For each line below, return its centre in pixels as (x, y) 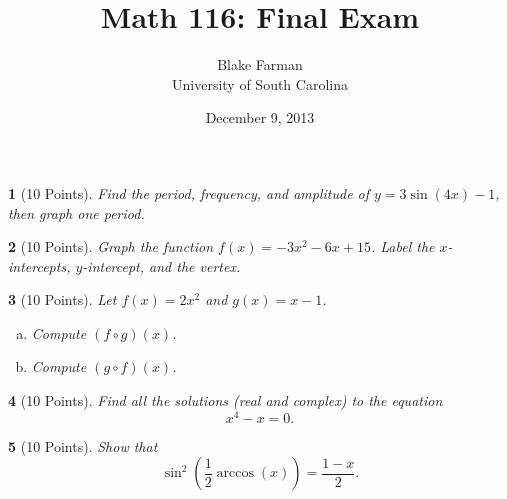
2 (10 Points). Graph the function (111, 246)
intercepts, (39, 265)
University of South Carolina (260, 83)
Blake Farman (260, 64)
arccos (235, 473)
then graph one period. (76, 212)
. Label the (403, 246)
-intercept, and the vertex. (161, 265)
